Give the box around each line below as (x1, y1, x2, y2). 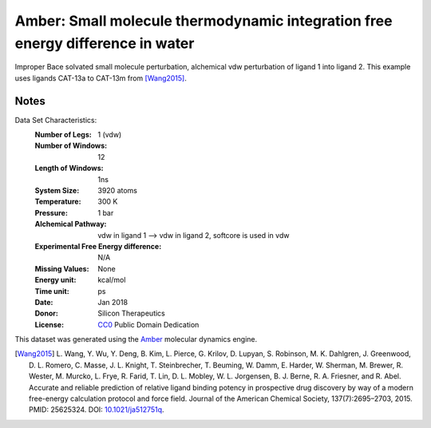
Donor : (34, 308, 59, 319)
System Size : (34, 185, 80, 195)
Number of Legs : (34, 130, 92, 140)
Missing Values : (34, 264, 89, 273)
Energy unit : (34, 275, 77, 285)
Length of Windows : (34, 164, 104, 173)
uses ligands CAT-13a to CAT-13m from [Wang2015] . (14, 73, 188, 83)
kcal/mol (97, 275, 126, 285)
